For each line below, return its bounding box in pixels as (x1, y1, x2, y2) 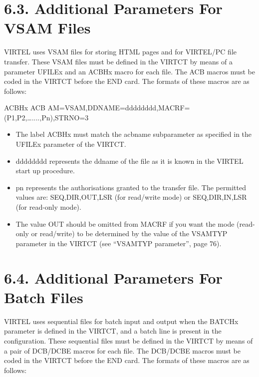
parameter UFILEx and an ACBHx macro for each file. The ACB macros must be (4, 66, 255, 76)
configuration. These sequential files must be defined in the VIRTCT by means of (4, 335, 253, 346)
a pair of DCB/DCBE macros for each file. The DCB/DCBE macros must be (4, 345, 241, 356)
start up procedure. (15, 165, 75, 176)
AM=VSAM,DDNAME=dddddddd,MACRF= (47, 102, 190, 113)
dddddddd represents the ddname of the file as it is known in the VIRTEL (15, 155, 244, 166)
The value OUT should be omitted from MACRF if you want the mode (15, 218, 235, 229)
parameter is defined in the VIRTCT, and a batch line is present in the (4, 326, 222, 336)
